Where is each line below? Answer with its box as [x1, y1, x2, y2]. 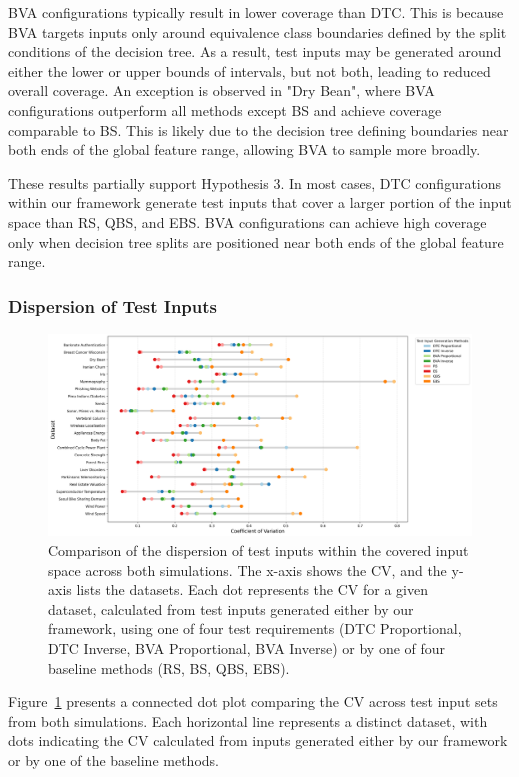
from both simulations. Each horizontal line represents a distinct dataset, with [8, 710, 488, 731]
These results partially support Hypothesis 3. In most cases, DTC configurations [8, 172, 502, 193]
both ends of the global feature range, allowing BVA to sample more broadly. [8, 139, 481, 160]
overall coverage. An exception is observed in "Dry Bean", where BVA [8, 80, 435, 101]
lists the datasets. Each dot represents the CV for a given [76, 579, 428, 600]
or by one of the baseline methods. [8, 749, 219, 770]
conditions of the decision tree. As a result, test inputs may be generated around [8, 41, 502, 62]
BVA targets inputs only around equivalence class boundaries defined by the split [8, 21, 507, 42]
